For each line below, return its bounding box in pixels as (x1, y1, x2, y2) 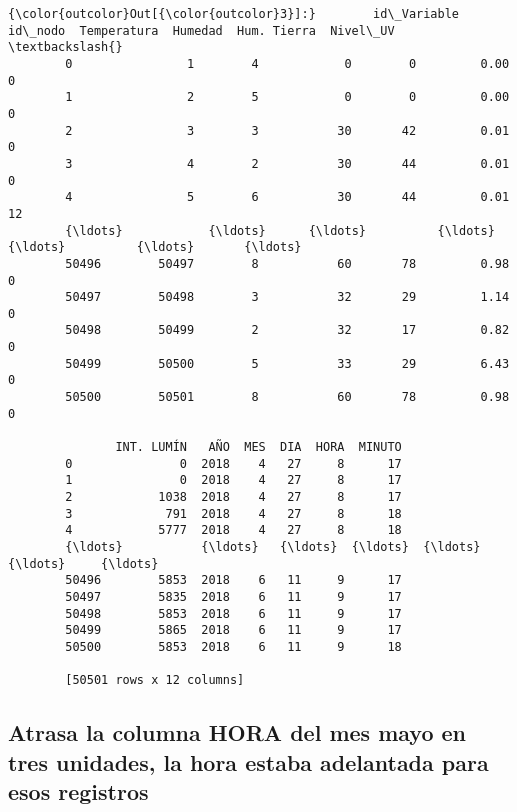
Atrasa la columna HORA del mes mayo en (8, 717, 467, 748)
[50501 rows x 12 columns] (65, 673, 245, 688)
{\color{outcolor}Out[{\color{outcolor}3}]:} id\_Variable (8, 7, 460, 21)
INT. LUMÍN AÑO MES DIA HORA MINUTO (115, 440, 402, 455)
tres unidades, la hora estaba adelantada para (8, 746, 489, 777)
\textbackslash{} (8, 40, 123, 55)
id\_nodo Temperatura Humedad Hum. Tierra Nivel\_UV (8, 23, 395, 38)
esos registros (8, 776, 149, 807)
